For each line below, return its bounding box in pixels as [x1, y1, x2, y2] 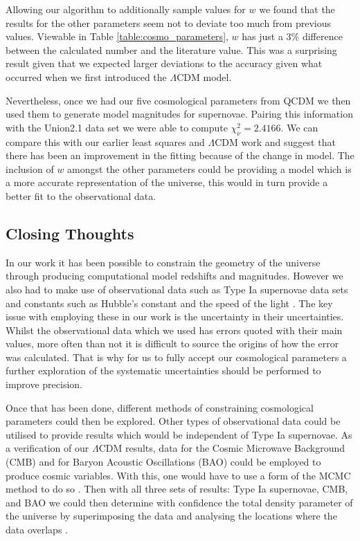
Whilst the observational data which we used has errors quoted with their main [6, 322, 343, 337]
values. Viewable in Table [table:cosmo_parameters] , [6, 29, 228, 44]
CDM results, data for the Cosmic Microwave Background [98, 441, 345, 455]
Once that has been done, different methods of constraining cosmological [6, 400, 314, 414]
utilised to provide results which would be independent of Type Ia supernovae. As [6, 427, 352, 441]
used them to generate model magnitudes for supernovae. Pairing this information [6, 107, 353, 121]
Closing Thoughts [6, 222, 134, 244]
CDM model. [177, 69, 232, 84]
